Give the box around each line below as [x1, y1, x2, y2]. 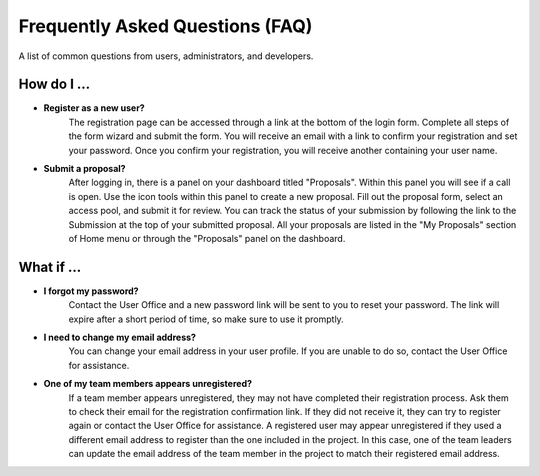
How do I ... [18, 76, 91, 93]
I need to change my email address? [43, 331, 197, 344]
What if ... [18, 258, 82, 275]
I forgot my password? [43, 285, 139, 297]
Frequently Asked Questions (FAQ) [18, 15, 313, 37]
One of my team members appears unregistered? [43, 378, 253, 390]
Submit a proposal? [43, 163, 126, 175]
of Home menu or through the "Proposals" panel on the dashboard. [68, 232, 346, 244]
